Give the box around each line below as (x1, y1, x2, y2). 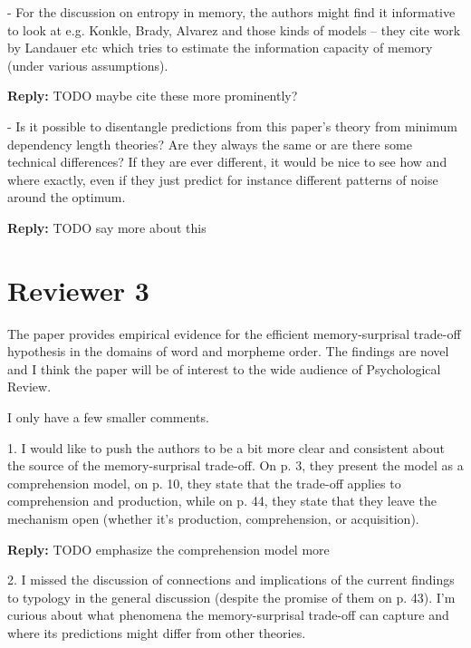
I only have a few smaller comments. (7, 408, 209, 427)
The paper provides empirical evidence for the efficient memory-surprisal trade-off (7, 324, 461, 343)
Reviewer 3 (7, 271, 149, 308)
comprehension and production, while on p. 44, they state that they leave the (7, 491, 437, 510)
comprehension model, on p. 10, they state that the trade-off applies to (7, 473, 401, 492)
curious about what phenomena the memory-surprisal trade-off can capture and (7, 605, 449, 624)
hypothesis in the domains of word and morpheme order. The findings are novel (7, 342, 449, 361)
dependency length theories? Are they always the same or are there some (7, 134, 412, 153)
